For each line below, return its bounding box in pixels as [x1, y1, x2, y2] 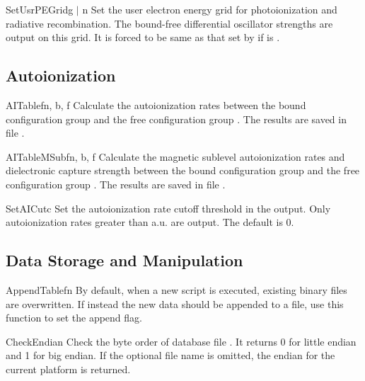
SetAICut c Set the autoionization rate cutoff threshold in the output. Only [6, 200, 331, 215]
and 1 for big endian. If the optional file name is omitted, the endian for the [6, 348, 335, 363]
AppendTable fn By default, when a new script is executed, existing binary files [6, 282, 347, 297]
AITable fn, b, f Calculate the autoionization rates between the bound [6, 97, 306, 112]
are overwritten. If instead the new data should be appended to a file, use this [6, 296, 344, 311]
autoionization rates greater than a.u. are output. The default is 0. [6, 215, 294, 229]
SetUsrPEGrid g [6, 2, 74, 16]
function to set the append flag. [6, 310, 142, 325]
